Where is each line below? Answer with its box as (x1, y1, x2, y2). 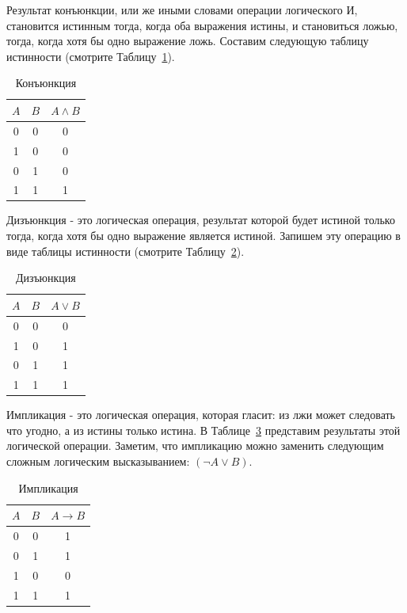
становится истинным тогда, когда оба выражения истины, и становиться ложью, (6, 17, 398, 33)
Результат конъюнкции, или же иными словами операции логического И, (6, 2, 358, 17)
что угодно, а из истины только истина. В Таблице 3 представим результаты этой (6, 421, 401, 438)
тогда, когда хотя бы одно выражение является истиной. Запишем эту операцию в (6, 227, 401, 244)
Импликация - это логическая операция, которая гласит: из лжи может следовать (6, 406, 395, 423)
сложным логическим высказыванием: (6, 453, 190, 470)
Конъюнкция (15, 74, 77, 91)
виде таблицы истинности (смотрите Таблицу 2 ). (6, 242, 245, 259)
